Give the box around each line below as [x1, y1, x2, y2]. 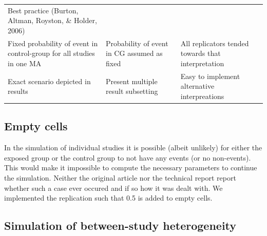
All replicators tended [180, 37, 249, 48]
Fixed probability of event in [8, 37, 98, 48]
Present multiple [106, 75, 158, 86]
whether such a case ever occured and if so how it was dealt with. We [4, 182, 223, 193]
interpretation [180, 57, 224, 68]
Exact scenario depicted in [8, 75, 91, 86]
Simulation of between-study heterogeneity [4, 218, 237, 233]
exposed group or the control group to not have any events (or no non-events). [4, 152, 251, 163]
